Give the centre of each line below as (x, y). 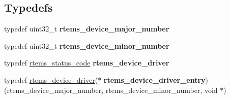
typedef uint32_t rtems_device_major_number (87, 29)
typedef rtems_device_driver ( (51, 79)
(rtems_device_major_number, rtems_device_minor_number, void (111, 90)
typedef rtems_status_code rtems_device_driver (87, 63)
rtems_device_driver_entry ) (156, 79)
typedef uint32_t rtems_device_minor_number (87, 45)
